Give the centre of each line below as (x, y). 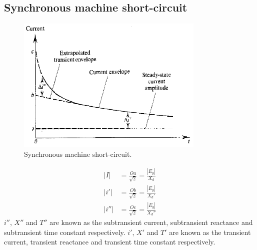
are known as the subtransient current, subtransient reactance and (151, 222)
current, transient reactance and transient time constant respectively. (110, 242)
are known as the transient (210, 232)
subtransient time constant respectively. (65, 232)
